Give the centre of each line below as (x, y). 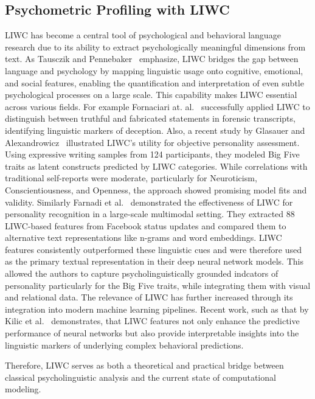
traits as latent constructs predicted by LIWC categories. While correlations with (156, 166)
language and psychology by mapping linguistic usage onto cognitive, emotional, (154, 70)
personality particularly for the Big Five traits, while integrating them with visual (158, 285)
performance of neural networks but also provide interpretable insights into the (152, 333)
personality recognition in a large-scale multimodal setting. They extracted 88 (150, 214)
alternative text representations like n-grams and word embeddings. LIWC (144, 238)
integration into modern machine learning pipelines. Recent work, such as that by (157, 309)
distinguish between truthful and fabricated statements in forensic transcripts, (150, 118)
